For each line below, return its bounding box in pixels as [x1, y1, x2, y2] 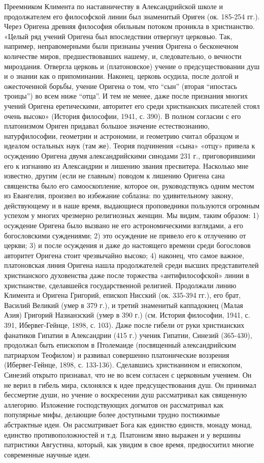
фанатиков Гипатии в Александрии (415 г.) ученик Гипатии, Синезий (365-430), [4, 329, 252, 340]
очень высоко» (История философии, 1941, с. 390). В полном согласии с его [4, 110, 241, 121]
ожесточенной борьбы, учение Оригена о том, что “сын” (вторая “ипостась [4, 80, 237, 91]
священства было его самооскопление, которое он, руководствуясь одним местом [4, 180, 254, 191]
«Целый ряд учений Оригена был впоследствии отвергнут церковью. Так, [4, 30, 233, 41]
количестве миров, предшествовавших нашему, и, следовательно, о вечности [4, 50, 242, 61]
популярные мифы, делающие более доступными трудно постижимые [4, 409, 220, 420]
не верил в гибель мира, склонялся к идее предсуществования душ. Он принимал [4, 379, 256, 390]
